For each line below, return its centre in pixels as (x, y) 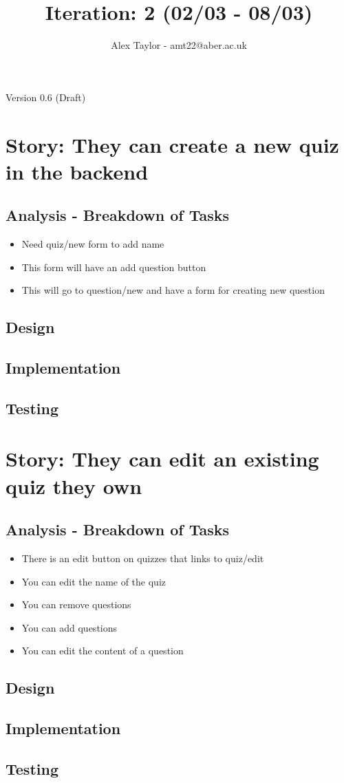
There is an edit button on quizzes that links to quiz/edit (143, 558)
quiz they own (74, 485)
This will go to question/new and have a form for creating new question (173, 290)
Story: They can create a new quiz (172, 144)
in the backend (77, 171)
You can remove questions (76, 604)
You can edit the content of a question (103, 651)
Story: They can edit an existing (162, 459)
